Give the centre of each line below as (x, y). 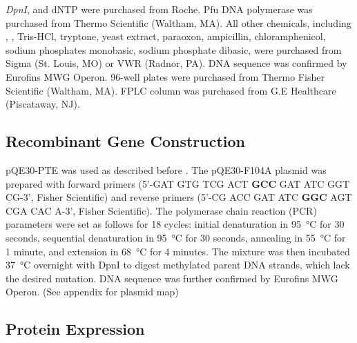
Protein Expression (75, 329)
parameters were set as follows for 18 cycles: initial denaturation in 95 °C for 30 (175, 224)
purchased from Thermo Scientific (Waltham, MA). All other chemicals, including (178, 22)
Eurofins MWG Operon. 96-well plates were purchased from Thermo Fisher (165, 76)
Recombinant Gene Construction (126, 141)
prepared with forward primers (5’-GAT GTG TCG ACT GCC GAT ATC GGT (178, 183)
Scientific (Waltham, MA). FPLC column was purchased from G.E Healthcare (171, 90)
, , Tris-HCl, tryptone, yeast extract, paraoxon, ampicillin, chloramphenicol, (166, 36)
